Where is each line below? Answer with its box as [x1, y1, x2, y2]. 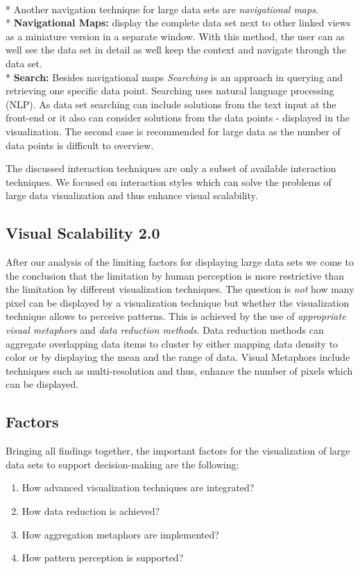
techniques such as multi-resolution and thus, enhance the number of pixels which [6, 363, 353, 377]
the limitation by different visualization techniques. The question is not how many [6, 282, 354, 296]
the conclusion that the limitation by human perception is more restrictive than [6, 268, 345, 282]
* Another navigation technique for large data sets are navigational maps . [6, 1, 318, 16]
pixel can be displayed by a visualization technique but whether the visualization [6, 295, 350, 309]
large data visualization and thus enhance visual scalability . [6, 188, 258, 203]
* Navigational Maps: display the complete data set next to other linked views [6, 15, 351, 30]
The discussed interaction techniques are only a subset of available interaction [6, 161, 336, 176]
